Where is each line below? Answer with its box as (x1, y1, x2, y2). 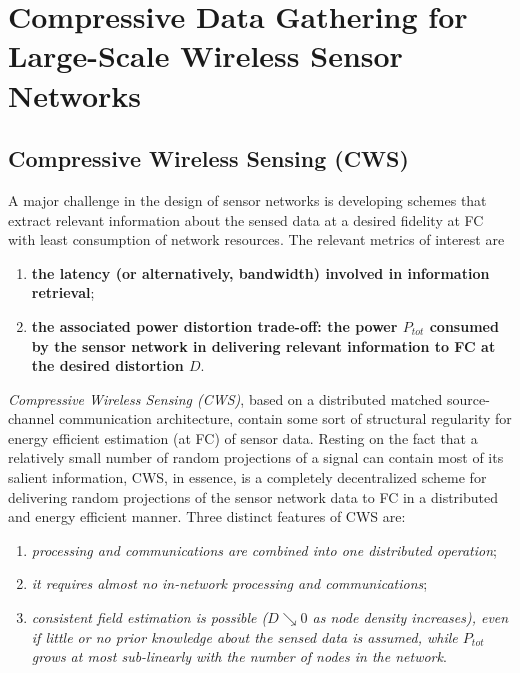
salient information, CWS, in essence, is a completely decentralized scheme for (8, 467, 487, 488)
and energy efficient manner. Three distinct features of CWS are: (8, 506, 406, 527)
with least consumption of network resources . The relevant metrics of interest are (8, 229, 505, 250)
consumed (429, 315, 499, 336)
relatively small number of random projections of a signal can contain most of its (8, 447, 504, 468)
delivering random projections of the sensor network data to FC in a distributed (8, 486, 498, 507)
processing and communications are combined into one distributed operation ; (31, 539, 497, 560)
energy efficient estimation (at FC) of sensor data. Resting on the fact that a (8, 427, 478, 448)
